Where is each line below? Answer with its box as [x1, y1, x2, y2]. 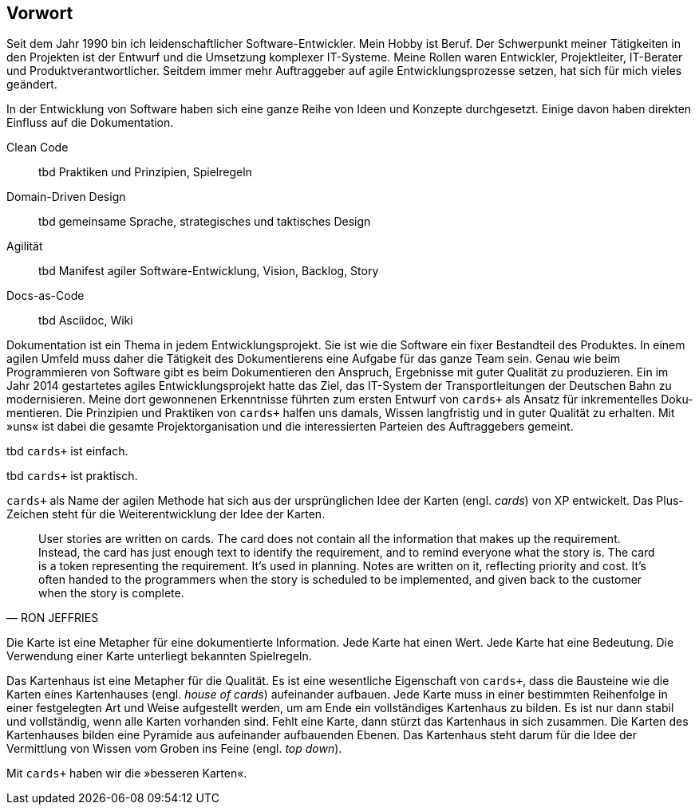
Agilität [6, 239, 43, 254]
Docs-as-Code [6, 289, 85, 303]
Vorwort [6, 3, 73, 23]
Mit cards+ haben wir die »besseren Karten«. [6, 766, 247, 781]
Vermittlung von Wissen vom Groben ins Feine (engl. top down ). [6, 742, 342, 756]
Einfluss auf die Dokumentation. [6, 116, 174, 130]
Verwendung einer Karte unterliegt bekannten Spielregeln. [6, 649, 312, 663]
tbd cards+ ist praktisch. [6, 469, 138, 483]
